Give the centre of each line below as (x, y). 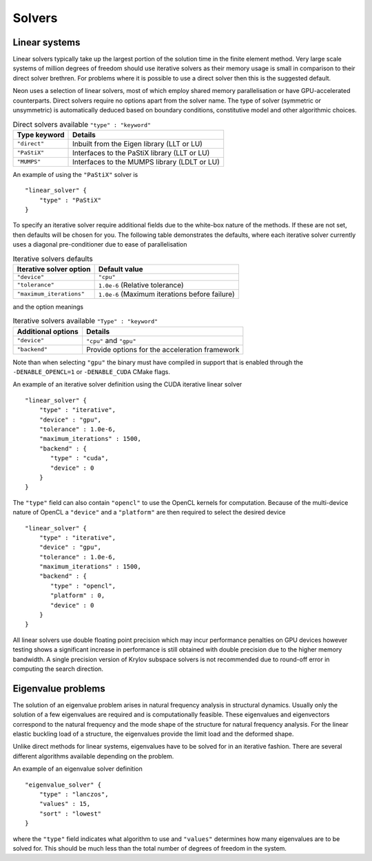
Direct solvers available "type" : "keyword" (82, 124)
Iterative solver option (54, 269)
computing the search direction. (58, 669)
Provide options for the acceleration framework (163, 349)
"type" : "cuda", (80, 458)
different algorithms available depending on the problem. (93, 756)
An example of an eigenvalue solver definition (77, 769)
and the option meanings (48, 307)
